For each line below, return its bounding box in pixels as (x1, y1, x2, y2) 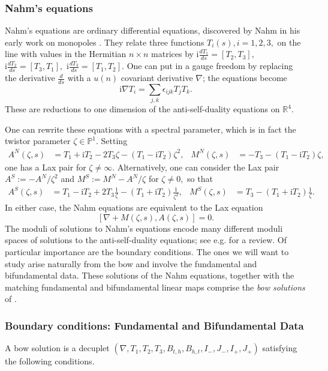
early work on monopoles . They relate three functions (5, 35, 204, 48)
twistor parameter (5, 134, 71, 147)
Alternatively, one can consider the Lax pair (117, 160, 279, 173)
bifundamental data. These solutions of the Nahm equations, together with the (5, 269, 294, 282)
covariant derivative (121, 71, 193, 84)
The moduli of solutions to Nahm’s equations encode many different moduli (5, 222, 283, 234)
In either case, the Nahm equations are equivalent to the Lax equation (5, 201, 263, 214)
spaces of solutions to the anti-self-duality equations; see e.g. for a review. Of (5, 234, 287, 246)
